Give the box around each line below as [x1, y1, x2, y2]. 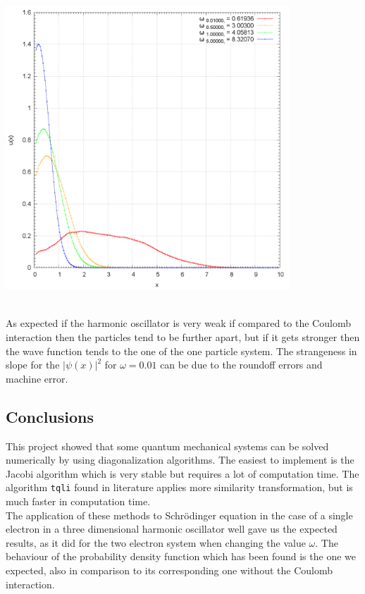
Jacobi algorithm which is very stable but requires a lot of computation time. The [6, 466, 359, 481]
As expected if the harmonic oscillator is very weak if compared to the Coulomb [6, 316, 351, 330]
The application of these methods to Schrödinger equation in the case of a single [6, 507, 353, 522]
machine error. [6, 371, 68, 385]
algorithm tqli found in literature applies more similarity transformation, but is [6, 480, 353, 495]
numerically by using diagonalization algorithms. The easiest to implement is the [6, 452, 354, 467]
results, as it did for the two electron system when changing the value [6, 535, 306, 550]
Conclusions [6, 405, 94, 427]
